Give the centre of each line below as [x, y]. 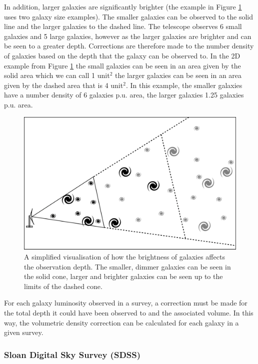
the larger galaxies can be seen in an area [178, 75]
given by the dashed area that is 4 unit [64, 85]
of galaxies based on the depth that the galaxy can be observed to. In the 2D [122, 55]
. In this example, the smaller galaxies [184, 85]
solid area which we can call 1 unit [57, 75]
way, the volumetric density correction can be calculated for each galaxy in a [121, 322]
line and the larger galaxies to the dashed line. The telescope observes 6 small [123, 26]
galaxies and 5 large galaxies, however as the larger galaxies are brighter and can [128, 36]
